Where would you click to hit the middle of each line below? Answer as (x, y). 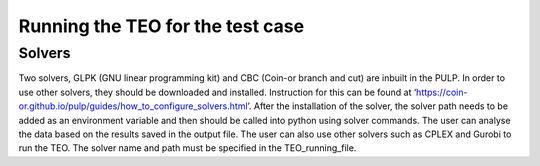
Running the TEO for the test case (161, 26)
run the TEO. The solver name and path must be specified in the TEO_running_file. (187, 148)
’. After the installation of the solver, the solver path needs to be (378, 106)
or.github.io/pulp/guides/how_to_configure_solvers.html (133, 106)
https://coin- (441, 92)
